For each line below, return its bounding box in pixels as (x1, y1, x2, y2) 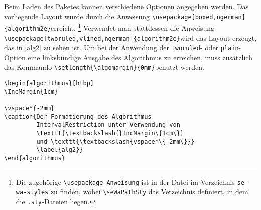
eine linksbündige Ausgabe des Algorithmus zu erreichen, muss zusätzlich (28, 52, 252, 62)
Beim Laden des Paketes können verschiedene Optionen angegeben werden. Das (4, 1, 249, 11)
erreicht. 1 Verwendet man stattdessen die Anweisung (51, 21, 214, 33)
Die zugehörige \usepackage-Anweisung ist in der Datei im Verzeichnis (16, 176, 235, 187)
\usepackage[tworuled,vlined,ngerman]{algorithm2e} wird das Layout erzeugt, (4, 32, 257, 43)
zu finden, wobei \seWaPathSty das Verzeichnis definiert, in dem (50, 186, 248, 197)
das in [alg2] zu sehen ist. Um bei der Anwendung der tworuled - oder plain (4, 42, 239, 53)
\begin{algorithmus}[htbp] (4, 80, 94, 87)
